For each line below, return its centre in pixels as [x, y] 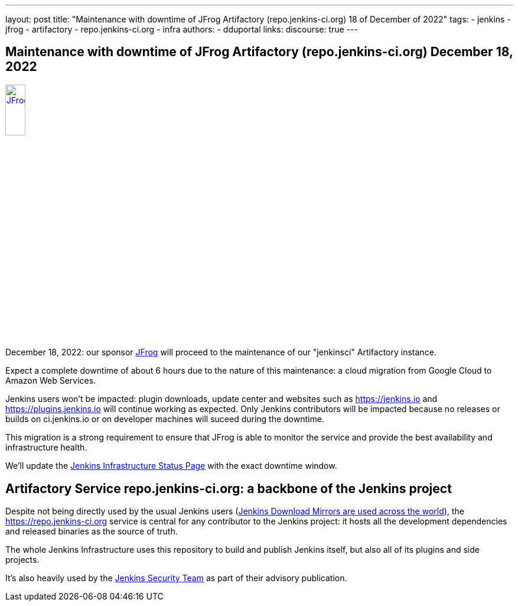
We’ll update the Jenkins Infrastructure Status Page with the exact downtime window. [171, 466]
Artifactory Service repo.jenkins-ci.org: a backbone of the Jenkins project [229, 488]
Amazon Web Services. [51, 381]
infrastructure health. [46, 448]
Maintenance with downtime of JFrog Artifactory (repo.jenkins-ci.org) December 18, [259, 52]
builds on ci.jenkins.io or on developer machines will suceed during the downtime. [165, 419]
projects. [22, 560]
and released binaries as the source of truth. [92, 532]
